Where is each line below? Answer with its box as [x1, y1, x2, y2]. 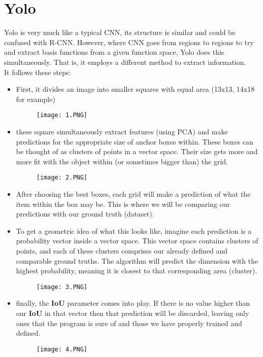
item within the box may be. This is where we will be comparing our [16, 198, 230, 209]
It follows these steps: [4, 66, 71, 77]
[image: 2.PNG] [36, 174, 88, 182]
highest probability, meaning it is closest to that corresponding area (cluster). [16, 265, 257, 276]
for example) [16, 93, 55, 104]
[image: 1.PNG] [36, 112, 88, 119]
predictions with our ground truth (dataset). [16, 208, 154, 219]
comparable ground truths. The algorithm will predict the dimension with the [16, 255, 258, 266]
